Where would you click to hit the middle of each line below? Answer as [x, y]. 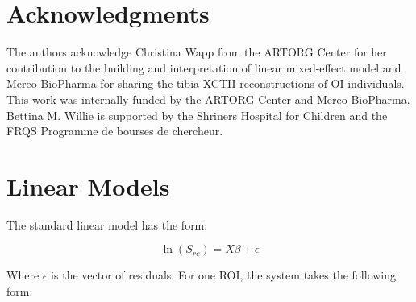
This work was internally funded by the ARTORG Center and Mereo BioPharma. [208, 99]
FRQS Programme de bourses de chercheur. [115, 131]
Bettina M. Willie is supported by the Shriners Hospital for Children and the [197, 115]
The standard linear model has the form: [107, 224]
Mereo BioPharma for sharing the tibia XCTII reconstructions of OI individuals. [206, 83]
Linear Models [88, 186]
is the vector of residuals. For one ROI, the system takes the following [224, 275]
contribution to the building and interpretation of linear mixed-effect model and [204, 67]
